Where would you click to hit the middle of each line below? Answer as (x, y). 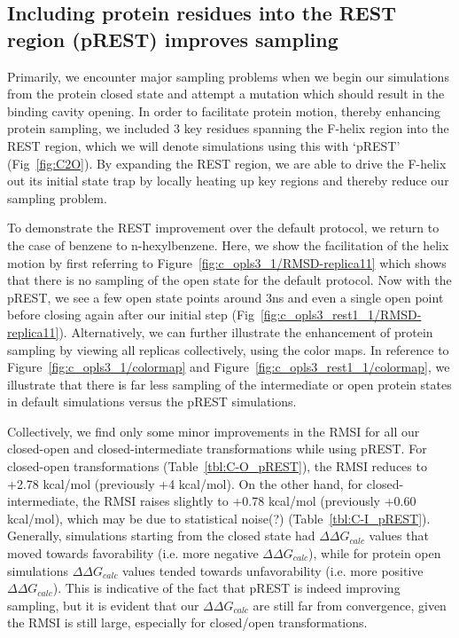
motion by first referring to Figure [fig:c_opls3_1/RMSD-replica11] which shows (227, 262)
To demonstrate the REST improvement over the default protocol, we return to (223, 228)
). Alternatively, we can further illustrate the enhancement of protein (246, 331)
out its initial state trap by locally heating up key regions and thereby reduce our (228, 181)
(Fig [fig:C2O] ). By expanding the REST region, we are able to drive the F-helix (227, 163)
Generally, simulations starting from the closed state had (161, 536)
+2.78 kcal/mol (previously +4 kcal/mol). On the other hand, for (185, 483)
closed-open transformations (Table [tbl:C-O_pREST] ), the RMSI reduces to (217, 466)
